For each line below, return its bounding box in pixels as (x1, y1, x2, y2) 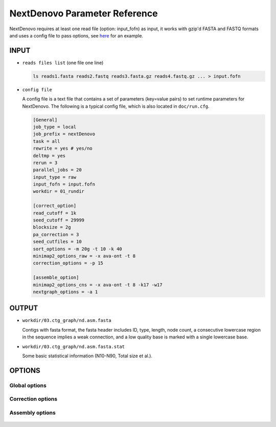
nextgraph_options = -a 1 (33, 289, 98, 295)
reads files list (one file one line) (22, 59, 104, 66)
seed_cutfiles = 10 (33, 239, 82, 245)
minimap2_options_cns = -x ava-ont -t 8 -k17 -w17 (33, 282, 163, 288)
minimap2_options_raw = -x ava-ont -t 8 (33, 253, 135, 259)
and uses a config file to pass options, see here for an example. (9, 32, 143, 38)
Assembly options (9, 409, 56, 416)
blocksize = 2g (33, 225, 71, 230)
